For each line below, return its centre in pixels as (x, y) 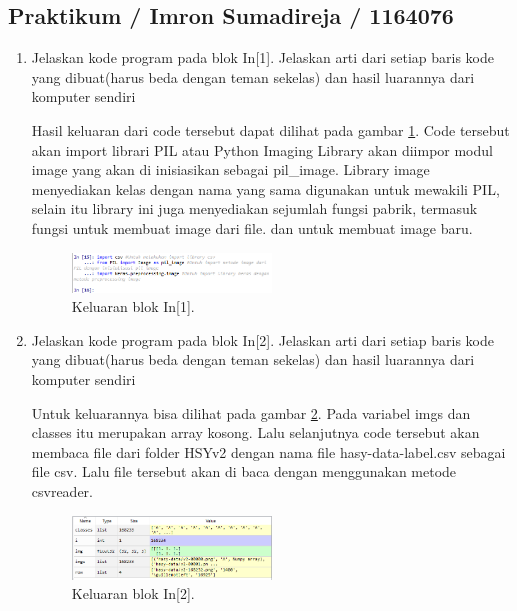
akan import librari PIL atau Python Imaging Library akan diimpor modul (262, 149)
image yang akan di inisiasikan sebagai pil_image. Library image (230, 169)
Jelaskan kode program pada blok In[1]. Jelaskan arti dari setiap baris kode (262, 57)
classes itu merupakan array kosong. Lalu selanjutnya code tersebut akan (255, 432)
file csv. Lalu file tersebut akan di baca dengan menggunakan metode (244, 471)
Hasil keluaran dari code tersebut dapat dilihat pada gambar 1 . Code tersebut (270, 129)
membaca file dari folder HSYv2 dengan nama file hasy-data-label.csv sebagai (268, 451)
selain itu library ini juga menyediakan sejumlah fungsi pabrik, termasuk (254, 208)
